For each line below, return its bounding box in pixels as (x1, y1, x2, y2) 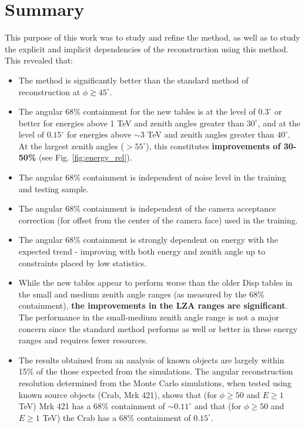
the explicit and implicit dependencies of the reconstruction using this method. (5, 42, 289, 55)
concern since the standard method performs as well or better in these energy (18, 322, 298, 335)
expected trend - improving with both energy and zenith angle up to (18, 245, 266, 258)
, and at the (257, 116, 301, 129)
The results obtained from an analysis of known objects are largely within (18, 353, 284, 366)
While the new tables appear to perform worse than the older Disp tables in (18, 276, 293, 289)
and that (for (194, 400, 242, 412)
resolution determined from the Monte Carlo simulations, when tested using (18, 376, 291, 389)
